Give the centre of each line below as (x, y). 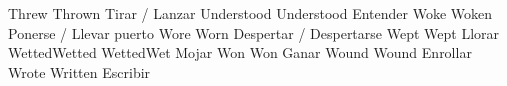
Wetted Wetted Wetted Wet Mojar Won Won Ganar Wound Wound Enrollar (240, 52)
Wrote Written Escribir (79, 71)
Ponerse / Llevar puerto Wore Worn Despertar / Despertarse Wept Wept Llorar (254, 32)
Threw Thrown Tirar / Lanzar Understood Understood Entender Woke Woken (250, 13)
